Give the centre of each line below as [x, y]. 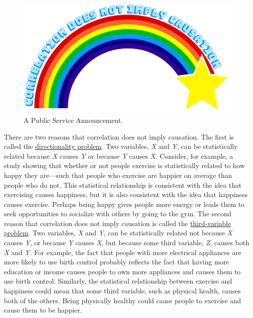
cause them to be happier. [43, 310]
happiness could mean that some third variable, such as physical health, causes [122, 291]
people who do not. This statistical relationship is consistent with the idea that [123, 185]
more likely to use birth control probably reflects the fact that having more [117, 262]
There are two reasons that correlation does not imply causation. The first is [119, 136]
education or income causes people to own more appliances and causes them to [122, 271]
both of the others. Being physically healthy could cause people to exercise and [123, 300]
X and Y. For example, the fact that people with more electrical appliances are [123, 252]
